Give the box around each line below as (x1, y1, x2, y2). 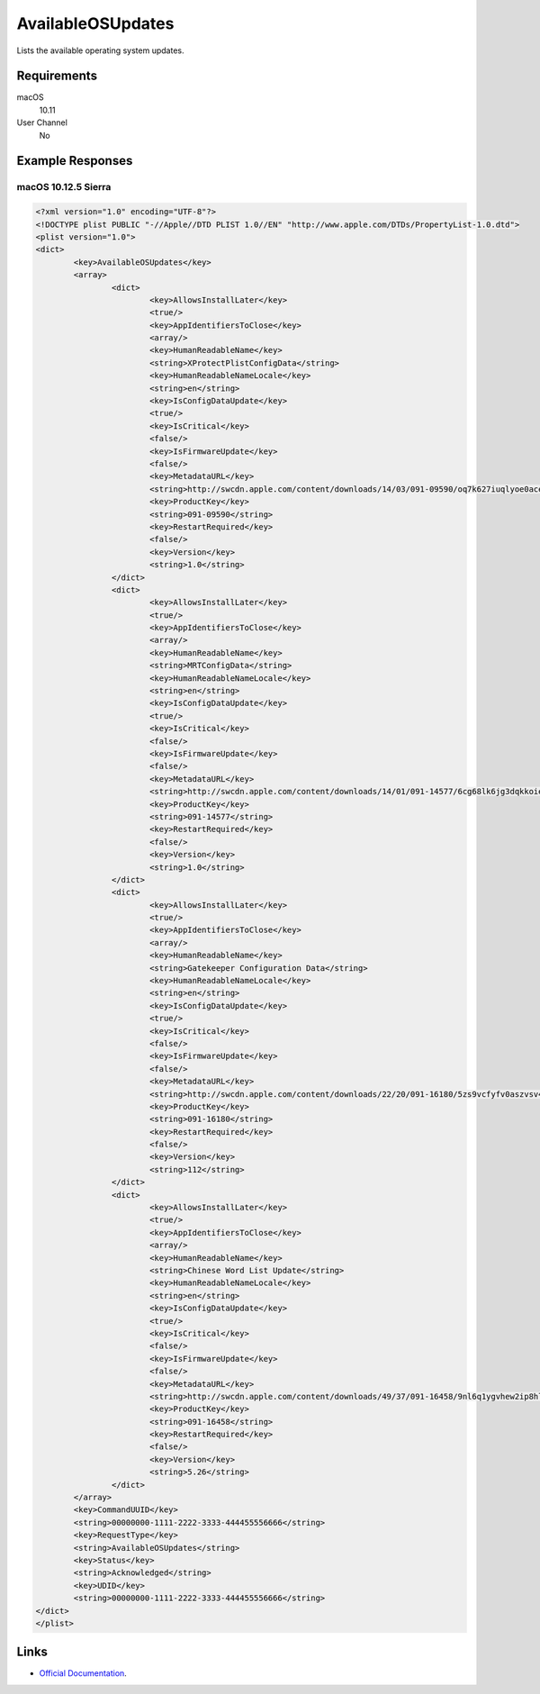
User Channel (16, 117, 67, 128)
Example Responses (16, 153, 133, 168)
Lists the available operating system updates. (16, 45, 184, 56)
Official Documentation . (39, 1668, 128, 1679)
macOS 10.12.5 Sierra (16, 181, 112, 194)
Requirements (16, 68, 98, 84)
